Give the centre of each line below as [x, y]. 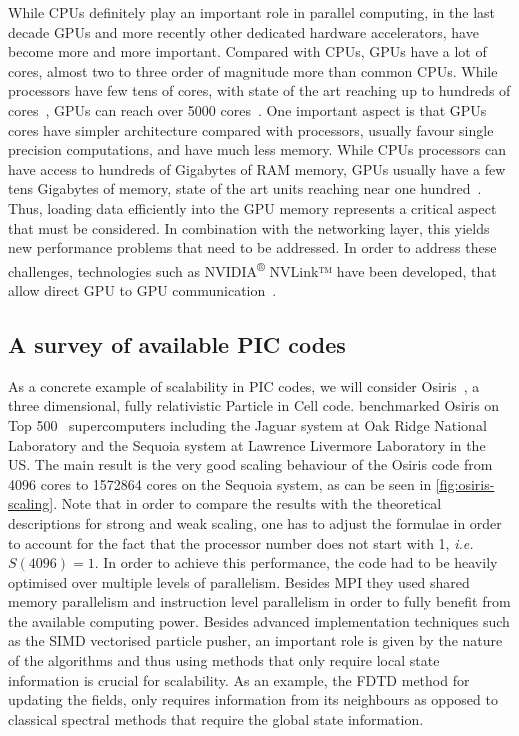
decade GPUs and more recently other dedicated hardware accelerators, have [243, 31]
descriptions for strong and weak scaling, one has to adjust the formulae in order [255, 522]
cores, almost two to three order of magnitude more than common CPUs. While [253, 70]
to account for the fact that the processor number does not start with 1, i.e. [241, 542]
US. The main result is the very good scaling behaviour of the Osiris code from [250, 464]
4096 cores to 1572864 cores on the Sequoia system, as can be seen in [220, 483]
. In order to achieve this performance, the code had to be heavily [296, 562]
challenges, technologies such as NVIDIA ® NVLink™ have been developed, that [252, 269]
